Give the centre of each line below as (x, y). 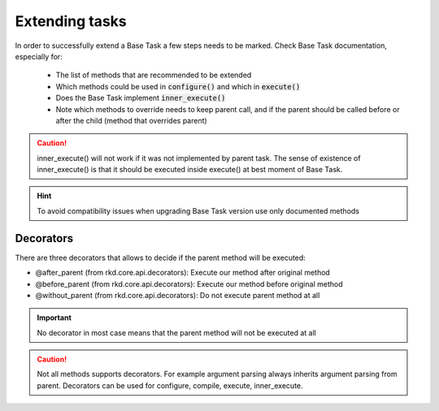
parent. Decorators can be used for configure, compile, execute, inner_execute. (170, 385)
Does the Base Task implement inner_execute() (141, 98)
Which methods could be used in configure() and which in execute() (178, 86)
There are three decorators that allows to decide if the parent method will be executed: (161, 257)
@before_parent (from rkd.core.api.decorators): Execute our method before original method (189, 283)
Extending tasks (71, 21)
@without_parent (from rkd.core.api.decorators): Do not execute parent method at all (178, 295)
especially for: (39, 56)
